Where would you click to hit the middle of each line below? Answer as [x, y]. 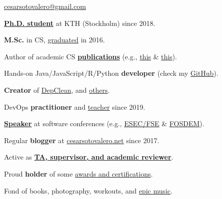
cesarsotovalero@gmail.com [45, 6]
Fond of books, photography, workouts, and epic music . [88, 190]
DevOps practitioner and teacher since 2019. [75, 106]
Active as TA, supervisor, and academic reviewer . [89, 157]
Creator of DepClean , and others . [57, 90]
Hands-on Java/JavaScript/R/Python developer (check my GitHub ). [111, 73]
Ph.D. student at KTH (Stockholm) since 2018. [80, 23]
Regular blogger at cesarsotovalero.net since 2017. [82, 140]
